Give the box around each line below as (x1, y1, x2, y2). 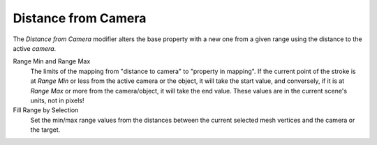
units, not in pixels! (30, 96, 84, 105)
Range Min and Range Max (13, 57, 91, 66)
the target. (30, 125, 61, 134)
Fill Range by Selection (13, 106, 79, 114)
